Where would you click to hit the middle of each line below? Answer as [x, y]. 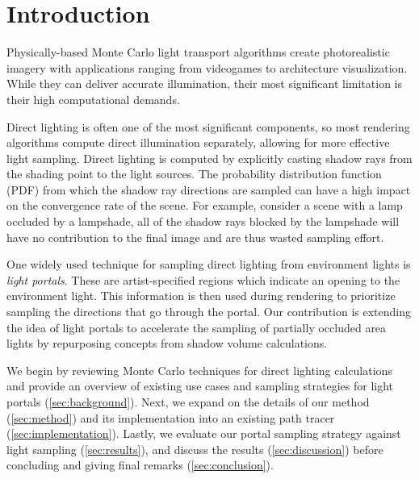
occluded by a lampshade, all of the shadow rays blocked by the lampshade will [203, 221]
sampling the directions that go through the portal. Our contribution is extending [209, 312]
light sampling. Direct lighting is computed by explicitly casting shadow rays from [209, 158]
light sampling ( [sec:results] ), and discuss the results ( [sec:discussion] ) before [195, 449]
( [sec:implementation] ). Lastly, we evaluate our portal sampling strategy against [204, 433]
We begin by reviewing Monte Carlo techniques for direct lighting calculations [199, 370]
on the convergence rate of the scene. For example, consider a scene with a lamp [205, 205]
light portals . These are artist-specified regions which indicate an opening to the [203, 279]
